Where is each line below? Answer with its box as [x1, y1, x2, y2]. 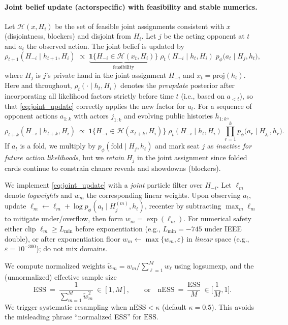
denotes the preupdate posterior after [120, 80, 235, 91]
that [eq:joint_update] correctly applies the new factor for [5, 100, 185, 111]
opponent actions [5, 110, 58, 121]
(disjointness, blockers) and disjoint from [5, 31, 131, 41]
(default [162, 301, 186, 312]
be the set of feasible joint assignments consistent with [55, 20, 225, 31]
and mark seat [155, 140, 200, 151]
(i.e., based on [181, 91, 225, 101]
